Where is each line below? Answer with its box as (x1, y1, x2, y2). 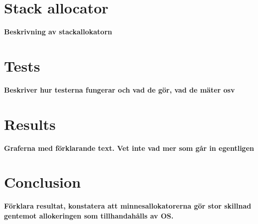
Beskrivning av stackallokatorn (4, 26, 112, 37)
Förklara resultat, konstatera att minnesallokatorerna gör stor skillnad (4, 201, 252, 211)
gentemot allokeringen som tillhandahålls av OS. (4, 210, 174, 221)
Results (4, 113, 56, 134)
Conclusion (4, 172, 81, 192)
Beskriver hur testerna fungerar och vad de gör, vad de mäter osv (4, 84, 235, 95)
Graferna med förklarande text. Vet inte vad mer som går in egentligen (4, 142, 254, 153)
